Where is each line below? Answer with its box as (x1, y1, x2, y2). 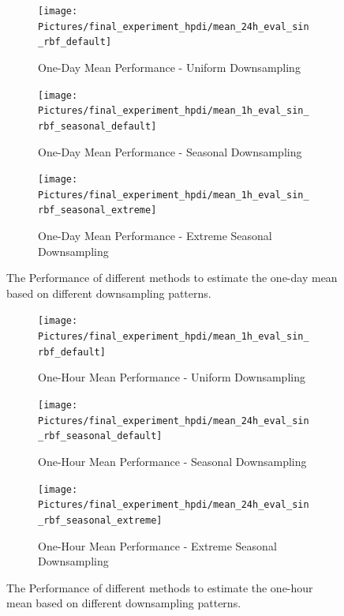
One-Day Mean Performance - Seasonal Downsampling (38, 143, 302, 160)
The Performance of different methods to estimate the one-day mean (6, 269, 338, 286)
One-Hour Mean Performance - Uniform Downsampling (38, 369, 305, 385)
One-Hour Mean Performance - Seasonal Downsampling (38, 453, 307, 469)
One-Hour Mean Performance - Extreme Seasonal (38, 537, 277, 554)
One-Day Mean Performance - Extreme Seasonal (38, 227, 272, 244)
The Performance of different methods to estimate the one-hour (6, 579, 313, 595)
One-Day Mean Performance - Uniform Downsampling (38, 58, 301, 75)
